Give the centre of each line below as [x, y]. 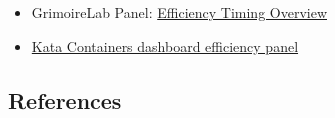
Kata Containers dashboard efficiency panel [165, 45]
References [65, 99]
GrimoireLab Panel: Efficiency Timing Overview [179, 12]
